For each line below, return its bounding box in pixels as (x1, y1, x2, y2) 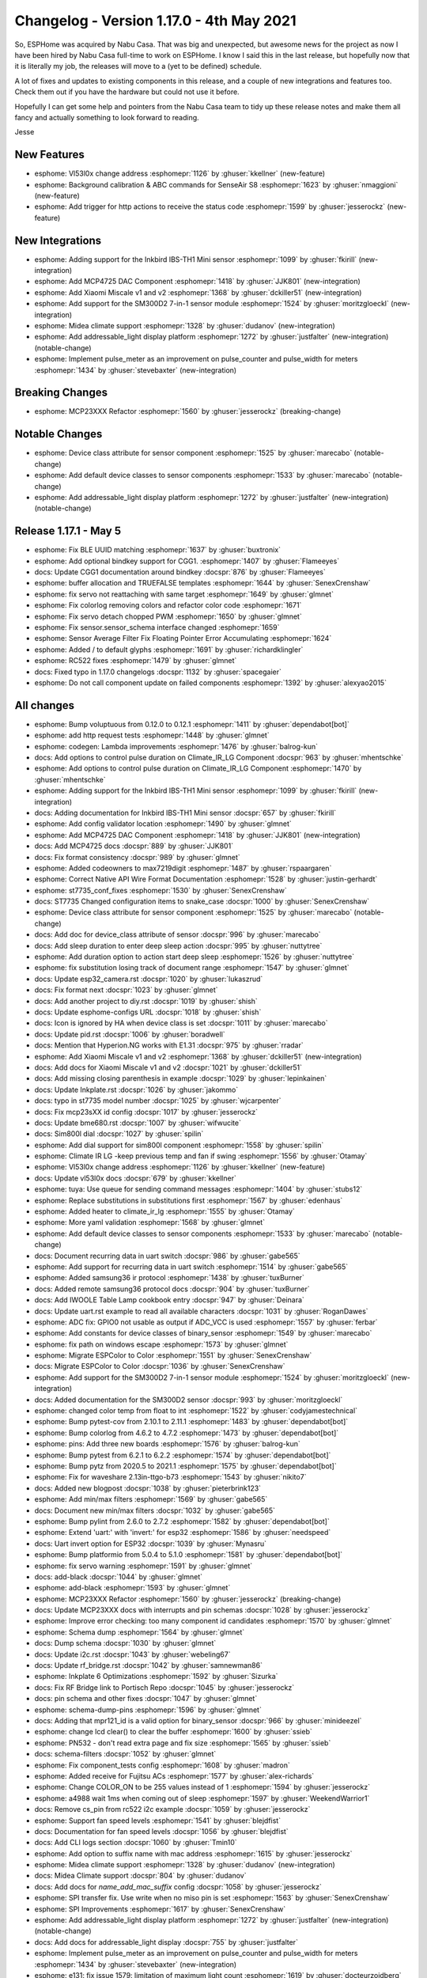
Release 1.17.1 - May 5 (14, 525, 122, 538)
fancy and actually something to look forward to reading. (14, 112, 199, 122)
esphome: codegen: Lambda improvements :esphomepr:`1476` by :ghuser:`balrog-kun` (34, 741, 318, 751)
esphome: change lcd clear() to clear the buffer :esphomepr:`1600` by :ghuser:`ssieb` (34, 1727, 312, 1737)
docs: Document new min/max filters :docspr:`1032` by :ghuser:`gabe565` (34, 1506, 276, 1515)
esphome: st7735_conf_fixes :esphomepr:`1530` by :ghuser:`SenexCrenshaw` (34, 885, 288, 895)
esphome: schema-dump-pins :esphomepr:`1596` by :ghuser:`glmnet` (34, 1705, 263, 1715)
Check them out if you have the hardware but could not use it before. (14, 87, 240, 97)
